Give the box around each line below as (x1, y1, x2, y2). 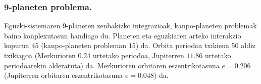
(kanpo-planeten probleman (41, 40, 127, 51)
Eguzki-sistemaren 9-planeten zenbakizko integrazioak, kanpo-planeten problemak (4, 20, 257, 31)
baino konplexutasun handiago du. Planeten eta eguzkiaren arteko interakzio (4, 30, 241, 40)
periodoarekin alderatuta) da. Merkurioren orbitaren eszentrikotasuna (4, 60, 220, 70)
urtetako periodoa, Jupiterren (92, 50, 184, 60)
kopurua (4, 40, 29, 51)
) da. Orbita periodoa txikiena (135, 40, 229, 51)
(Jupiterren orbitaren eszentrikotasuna (4, 70, 123, 80)
